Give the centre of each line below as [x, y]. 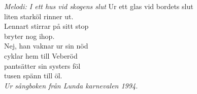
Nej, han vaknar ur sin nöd [46, 46]
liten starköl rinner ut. [39, 16]
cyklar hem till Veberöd [41, 55]
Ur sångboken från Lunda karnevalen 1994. [71, 85]
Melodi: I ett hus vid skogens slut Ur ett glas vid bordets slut [99, 6]
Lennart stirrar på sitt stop [46, 26]
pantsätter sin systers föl [42, 65]
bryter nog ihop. [29, 36]
